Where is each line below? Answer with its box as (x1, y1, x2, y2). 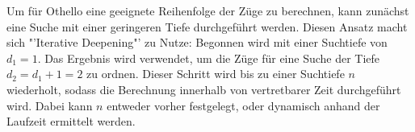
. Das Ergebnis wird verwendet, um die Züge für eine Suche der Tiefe (37, 49, 380, 66)
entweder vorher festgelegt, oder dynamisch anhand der (107, 97, 380, 113)
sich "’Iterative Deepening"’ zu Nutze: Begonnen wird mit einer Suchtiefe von (6, 34, 388, 51)
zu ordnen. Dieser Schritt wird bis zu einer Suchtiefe (86, 65, 345, 82)
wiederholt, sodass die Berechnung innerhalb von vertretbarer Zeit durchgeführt (6, 80, 401, 97)
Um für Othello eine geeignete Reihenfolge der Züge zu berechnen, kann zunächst (6, 2, 409, 19)
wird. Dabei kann (6, 97, 93, 113)
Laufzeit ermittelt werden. (6, 113, 136, 130)
